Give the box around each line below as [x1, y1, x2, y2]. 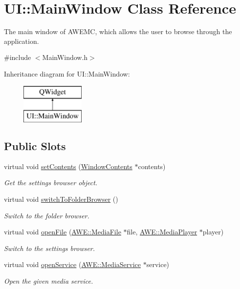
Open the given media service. [4, 276, 93, 286]
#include [4, 52, 31, 62]
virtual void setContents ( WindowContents [4, 161, 132, 171]
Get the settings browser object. [4, 177, 98, 188]
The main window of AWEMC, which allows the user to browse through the [4, 26, 232, 37]
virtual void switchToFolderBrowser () [4, 194, 118, 204]
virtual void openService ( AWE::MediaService [4, 259, 141, 270]
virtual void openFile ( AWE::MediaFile [4, 227, 121, 237]
